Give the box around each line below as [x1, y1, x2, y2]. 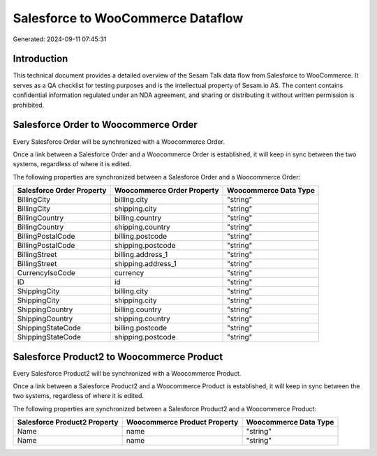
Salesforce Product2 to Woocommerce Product [13, 351, 223, 362]
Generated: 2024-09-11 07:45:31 [13, 35, 107, 43]
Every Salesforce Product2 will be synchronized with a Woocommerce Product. [13, 369, 242, 377]
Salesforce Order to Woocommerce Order [13, 119, 198, 131]
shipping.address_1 [114, 259, 177, 269]
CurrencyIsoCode [17, 268, 76, 278]
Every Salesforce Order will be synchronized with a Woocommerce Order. [13, 137, 226, 146]
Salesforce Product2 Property [17, 418, 119, 427]
